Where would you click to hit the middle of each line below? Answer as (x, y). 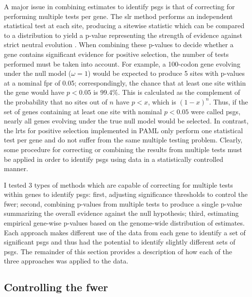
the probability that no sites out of (56, 101)
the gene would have (34, 92)
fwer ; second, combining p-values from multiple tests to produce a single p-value (123, 203)
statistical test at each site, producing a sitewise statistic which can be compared (124, 26)
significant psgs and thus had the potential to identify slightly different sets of (120, 242)
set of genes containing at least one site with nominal (83, 111)
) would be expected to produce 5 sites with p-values (166, 73)
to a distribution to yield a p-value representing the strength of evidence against (123, 35)
